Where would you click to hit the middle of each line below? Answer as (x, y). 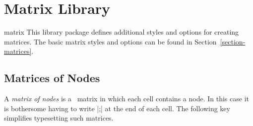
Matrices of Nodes (52, 78)
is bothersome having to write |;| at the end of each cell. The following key (117, 108)
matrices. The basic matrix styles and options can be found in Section (110, 41)
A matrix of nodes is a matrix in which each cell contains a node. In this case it (126, 99)
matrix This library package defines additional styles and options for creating (122, 32)
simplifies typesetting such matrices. (59, 118)
